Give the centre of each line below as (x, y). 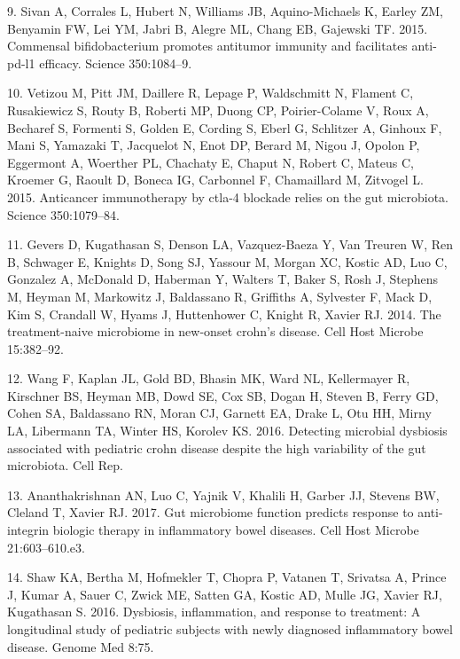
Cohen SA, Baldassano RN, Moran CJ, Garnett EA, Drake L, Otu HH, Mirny (219, 413)
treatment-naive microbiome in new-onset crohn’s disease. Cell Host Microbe (215, 331)
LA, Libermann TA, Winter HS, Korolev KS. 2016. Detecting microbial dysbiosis (227, 431)
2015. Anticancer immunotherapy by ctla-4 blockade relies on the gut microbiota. (228, 196)
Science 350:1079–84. (63, 214)
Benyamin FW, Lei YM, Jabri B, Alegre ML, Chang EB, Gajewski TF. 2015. (218, 28)
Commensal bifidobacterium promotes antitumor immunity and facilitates (207, 46)
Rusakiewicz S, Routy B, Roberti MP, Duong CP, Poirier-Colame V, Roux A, (218, 110)
